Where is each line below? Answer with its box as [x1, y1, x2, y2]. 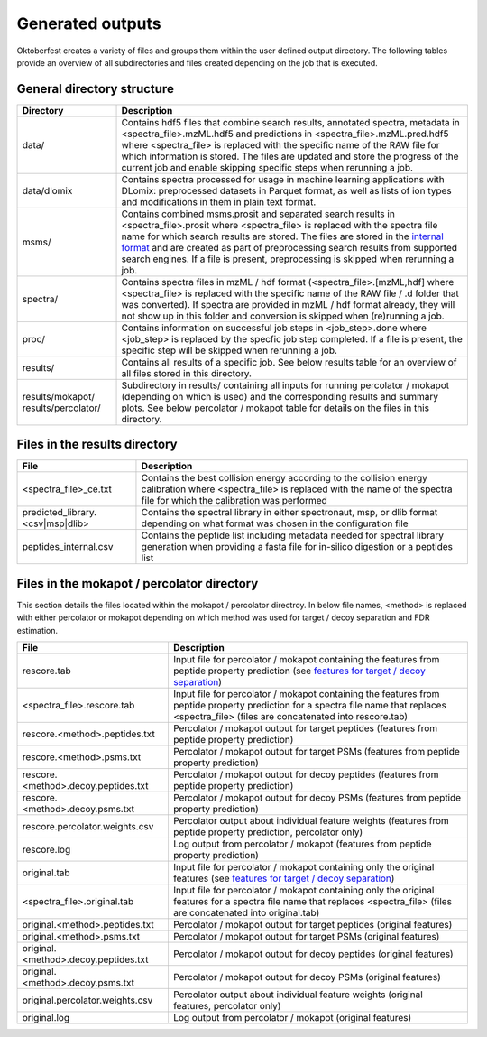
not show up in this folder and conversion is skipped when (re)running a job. [121, 310, 446, 322]
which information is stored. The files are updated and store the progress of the [121, 150, 459, 162]
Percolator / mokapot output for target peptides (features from [172, 722, 438, 735]
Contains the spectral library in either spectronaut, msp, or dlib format [141, 506, 438, 519]
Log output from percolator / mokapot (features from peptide [172, 838, 432, 850]
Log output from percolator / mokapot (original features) [172, 1012, 412, 1024]
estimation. [16, 625, 59, 635]
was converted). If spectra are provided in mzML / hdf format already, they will [121, 298, 455, 310]
